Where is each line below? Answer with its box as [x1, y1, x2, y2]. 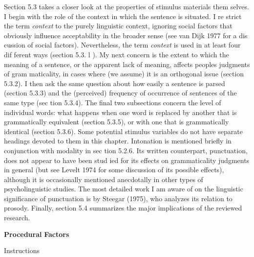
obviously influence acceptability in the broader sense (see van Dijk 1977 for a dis [4, 30, 248, 40]
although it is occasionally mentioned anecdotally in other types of [4, 174, 203, 184]
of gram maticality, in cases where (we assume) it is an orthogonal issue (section [4, 69, 244, 79]
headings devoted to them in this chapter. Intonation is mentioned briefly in [4, 136, 232, 146]
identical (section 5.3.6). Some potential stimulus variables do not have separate [4, 126, 243, 136]
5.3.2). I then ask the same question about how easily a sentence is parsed [4, 78, 225, 88]
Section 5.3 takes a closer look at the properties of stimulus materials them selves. [4, 1, 249, 11]
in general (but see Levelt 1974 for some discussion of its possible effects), [4, 164, 224, 175]
